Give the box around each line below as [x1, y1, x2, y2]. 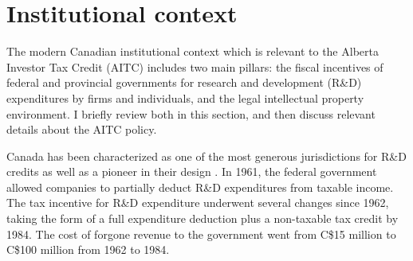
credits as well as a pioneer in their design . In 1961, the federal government [6, 163, 377, 180]
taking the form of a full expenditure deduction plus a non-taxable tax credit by [6, 210, 399, 227]
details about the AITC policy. [6, 121, 157, 138]
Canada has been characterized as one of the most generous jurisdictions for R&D [6, 147, 407, 164]
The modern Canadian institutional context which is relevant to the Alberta [6, 43, 379, 60]
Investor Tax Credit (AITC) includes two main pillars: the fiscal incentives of [6, 58, 383, 75]
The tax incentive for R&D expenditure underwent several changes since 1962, [6, 194, 389, 211]
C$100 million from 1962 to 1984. [6, 241, 170, 258]
